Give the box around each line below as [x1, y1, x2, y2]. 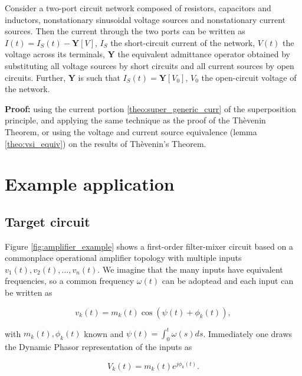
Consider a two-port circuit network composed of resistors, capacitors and [5, 2, 271, 14]
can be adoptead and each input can [162, 274, 294, 287]
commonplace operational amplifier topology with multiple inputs [5, 251, 242, 264]
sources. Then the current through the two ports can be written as [5, 25, 245, 37]
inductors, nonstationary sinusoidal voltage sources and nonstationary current [5, 13, 286, 25]
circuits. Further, [5, 71, 66, 83]
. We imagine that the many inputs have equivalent [97, 263, 283, 275]
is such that [78, 71, 120, 83]
